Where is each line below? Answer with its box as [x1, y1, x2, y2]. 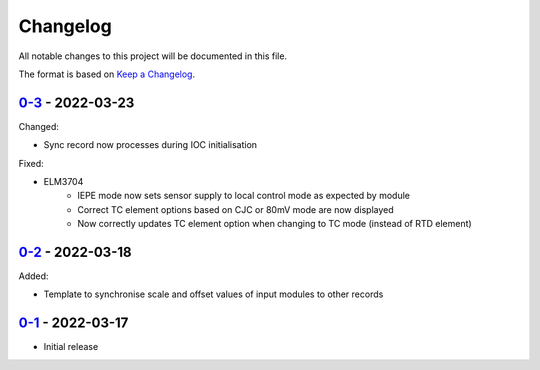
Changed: [18, 120, 59, 132]
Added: [18, 270, 49, 282]
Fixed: [18, 157, 44, 169]
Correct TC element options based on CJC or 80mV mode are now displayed [77, 203, 394, 215]
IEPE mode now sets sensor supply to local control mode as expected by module [77, 190, 410, 202]
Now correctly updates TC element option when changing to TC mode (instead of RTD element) [77, 218, 472, 230]
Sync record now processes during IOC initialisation [43, 139, 258, 151]
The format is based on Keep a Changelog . [18, 68, 195, 80]
